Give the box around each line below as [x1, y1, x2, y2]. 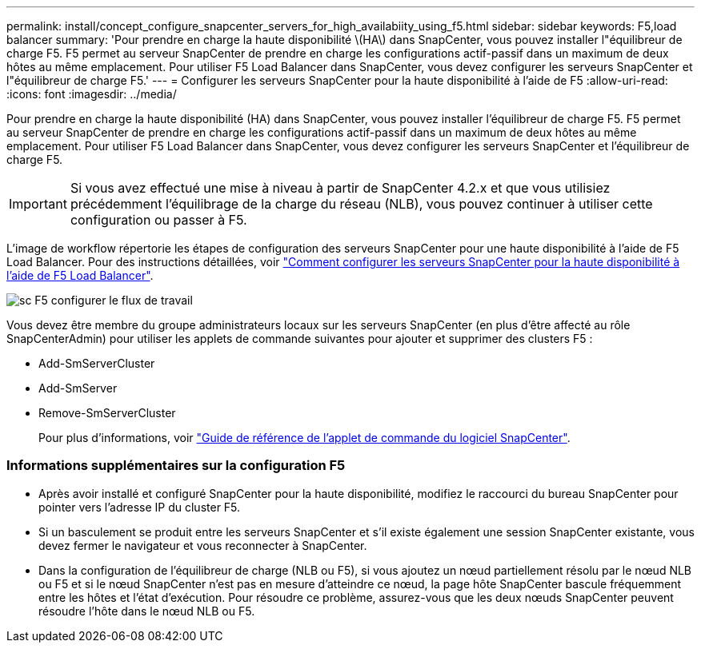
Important [9, 196, 67, 212]
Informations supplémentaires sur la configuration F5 [6, 457, 346, 474]
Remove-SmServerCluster [38, 406, 176, 420]
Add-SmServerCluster [38, 356, 155, 370]
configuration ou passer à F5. [70, 212, 247, 228]
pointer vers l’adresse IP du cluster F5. [38, 500, 241, 514]
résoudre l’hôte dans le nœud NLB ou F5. [38, 603, 255, 618]
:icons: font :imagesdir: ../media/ [6, 87, 177, 101]
